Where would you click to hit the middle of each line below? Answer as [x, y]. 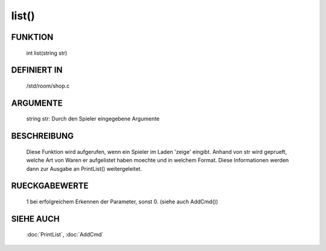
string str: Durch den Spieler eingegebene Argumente [93, 119]
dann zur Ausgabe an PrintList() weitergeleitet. [84, 168]
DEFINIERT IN [37, 70]
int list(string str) [47, 53]
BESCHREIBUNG [43, 136]
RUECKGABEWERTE [50, 186]
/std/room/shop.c [48, 86]
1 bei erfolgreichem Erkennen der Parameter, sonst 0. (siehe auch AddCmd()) [122, 202]
